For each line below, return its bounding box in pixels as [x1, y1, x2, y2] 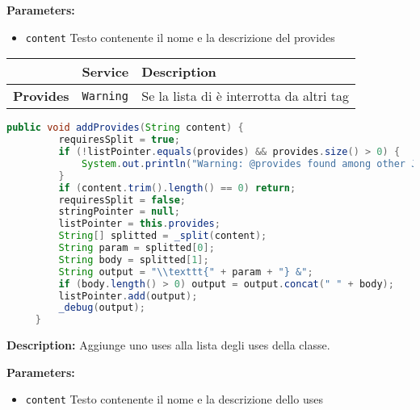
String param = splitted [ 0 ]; [58, 242, 215, 253]
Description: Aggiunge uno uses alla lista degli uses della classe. [6, 337, 330, 354]
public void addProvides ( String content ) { [6, 122, 244, 134]
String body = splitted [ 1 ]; [58, 253, 209, 266]
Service [82, 62, 129, 82]
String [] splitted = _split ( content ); [58, 230, 267, 242]
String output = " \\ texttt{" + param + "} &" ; [58, 266, 313, 278]
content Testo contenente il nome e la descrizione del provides [25, 28, 335, 45]
